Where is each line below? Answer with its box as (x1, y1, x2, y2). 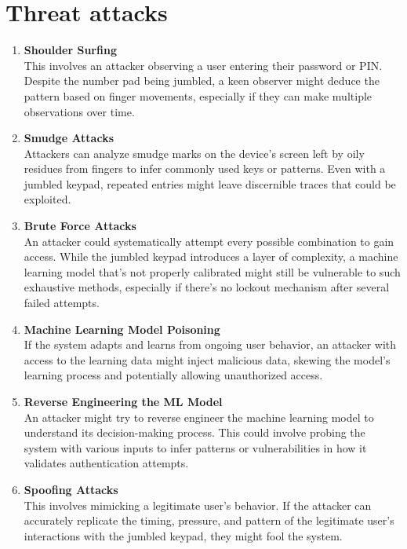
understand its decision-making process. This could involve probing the (24, 424, 365, 441)
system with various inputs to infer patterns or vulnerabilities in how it (24, 439, 367, 456)
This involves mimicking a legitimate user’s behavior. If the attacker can (24, 496, 372, 513)
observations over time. (24, 103, 135, 119)
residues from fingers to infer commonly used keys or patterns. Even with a (24, 160, 386, 177)
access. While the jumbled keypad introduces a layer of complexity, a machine (24, 248, 398, 265)
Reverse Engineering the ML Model (24, 393, 223, 409)
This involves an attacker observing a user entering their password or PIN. (24, 57, 383, 73)
